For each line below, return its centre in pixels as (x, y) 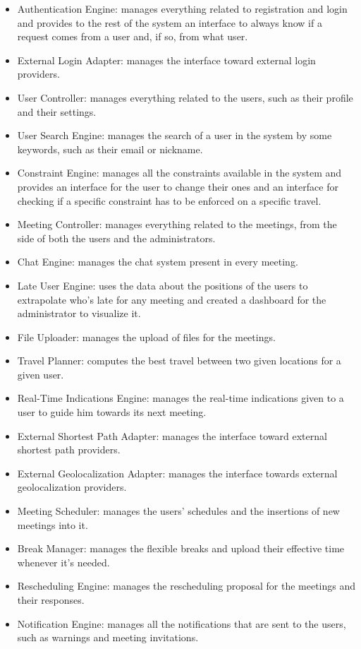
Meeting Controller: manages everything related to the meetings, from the (177, 224)
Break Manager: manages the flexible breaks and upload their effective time (181, 548)
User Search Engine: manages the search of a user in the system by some (175, 135)
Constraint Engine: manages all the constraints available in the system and (179, 173)
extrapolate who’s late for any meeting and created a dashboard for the (172, 299)
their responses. (51, 600)
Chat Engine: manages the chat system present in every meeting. (158, 262)
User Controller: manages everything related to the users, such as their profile (185, 97)
